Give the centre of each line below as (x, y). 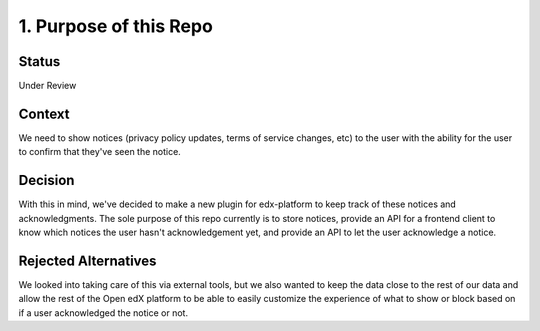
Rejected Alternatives (87, 260)
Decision (46, 180)
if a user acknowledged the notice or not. (103, 312)
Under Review (47, 86)
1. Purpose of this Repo (116, 26)
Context (44, 113)
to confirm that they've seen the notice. (100, 152)
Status (39, 61)
